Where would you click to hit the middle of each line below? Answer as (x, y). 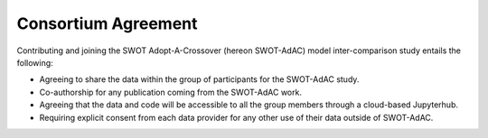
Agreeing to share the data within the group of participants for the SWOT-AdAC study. (199, 79)
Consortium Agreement (107, 23)
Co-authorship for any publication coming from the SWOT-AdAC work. (171, 92)
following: (35, 62)
